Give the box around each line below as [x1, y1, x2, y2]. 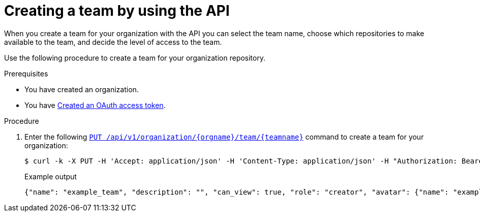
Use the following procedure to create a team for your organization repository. [4, 53, 265, 62]
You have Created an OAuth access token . [24, 100, 166, 110]
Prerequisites [4, 69, 48, 78]
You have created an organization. [24, 85, 139, 94]
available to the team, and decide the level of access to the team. [4, 37, 222, 46]
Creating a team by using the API [4, 2, 230, 19]
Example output [24, 172, 77, 181]
